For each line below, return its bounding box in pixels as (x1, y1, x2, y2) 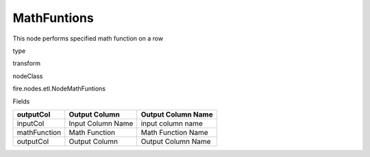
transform (12, 59, 41, 68)
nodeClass (12, 72, 43, 80)
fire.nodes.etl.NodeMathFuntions (12, 84, 106, 93)
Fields (12, 97, 30, 106)
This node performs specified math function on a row (12, 34, 164, 43)
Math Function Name (140, 128, 208, 137)
